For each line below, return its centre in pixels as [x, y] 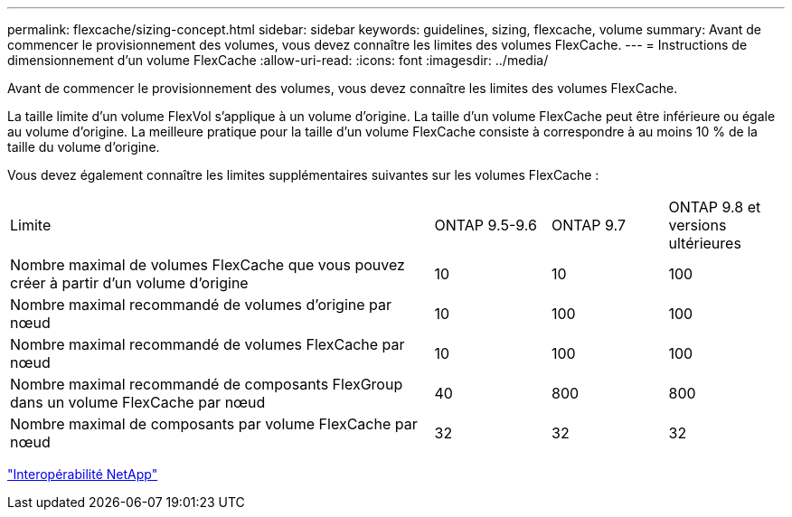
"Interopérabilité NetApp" [83, 474]
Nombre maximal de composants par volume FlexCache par [214, 424]
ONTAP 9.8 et [715, 207]
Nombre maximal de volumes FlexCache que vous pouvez [207, 265]
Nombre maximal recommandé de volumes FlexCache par [207, 344]
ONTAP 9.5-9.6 [486, 225]
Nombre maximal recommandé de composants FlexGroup [207, 384]
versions [698, 225]
